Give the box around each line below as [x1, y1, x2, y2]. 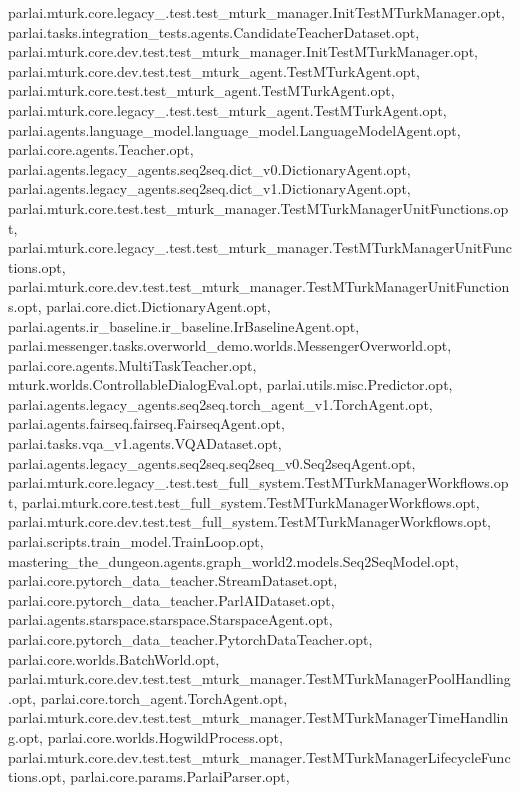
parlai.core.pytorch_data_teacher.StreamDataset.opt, [8, 570, 338, 591]
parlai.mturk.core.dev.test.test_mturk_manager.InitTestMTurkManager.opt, [8, 41, 478, 62]
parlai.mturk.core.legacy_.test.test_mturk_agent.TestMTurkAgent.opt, [8, 99, 447, 120]
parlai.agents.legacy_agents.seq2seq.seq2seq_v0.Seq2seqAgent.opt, [8, 452, 416, 473]
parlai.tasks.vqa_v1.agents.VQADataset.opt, [8, 433, 282, 454]
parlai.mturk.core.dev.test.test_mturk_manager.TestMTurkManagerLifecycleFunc [8, 746, 511, 767]
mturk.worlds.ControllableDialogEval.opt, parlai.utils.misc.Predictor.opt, [8, 374, 453, 395]
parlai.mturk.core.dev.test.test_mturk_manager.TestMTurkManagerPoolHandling [8, 668, 511, 689]
